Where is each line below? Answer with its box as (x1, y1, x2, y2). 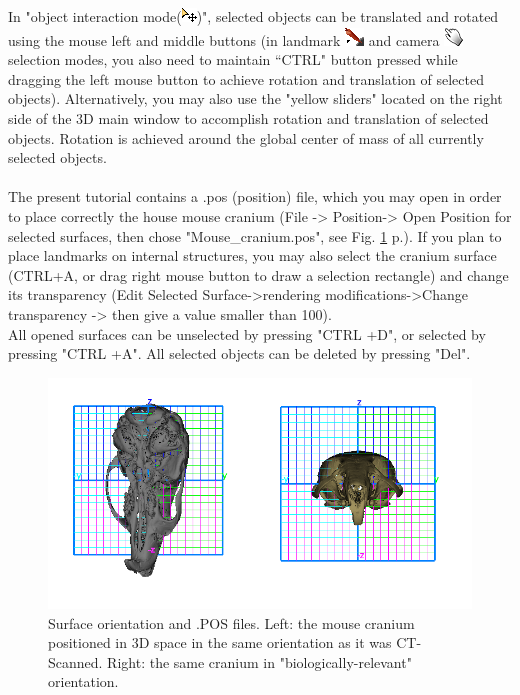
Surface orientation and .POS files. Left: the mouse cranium (48, 612, 415, 633)
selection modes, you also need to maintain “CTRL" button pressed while (8, 49, 458, 70)
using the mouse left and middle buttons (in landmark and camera (8, 29, 440, 50)
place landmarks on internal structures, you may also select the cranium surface (8, 245, 497, 266)
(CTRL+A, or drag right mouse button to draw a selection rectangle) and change (8, 264, 509, 285)
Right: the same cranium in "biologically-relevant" (107, 651, 412, 672)
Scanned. (48, 651, 103, 672)
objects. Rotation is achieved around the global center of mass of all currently (8, 127, 484, 148)
